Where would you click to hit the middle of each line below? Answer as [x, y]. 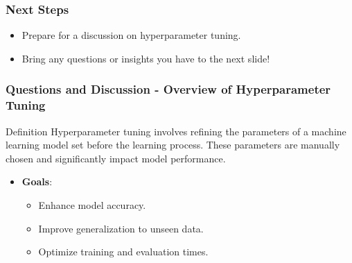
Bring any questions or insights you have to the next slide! [146, 58]
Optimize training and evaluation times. [123, 252]
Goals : [37, 181]
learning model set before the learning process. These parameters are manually [173, 145]
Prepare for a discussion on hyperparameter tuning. [131, 35]
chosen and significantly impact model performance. [116, 158]
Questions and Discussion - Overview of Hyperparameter [168, 89]
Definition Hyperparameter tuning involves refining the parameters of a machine [176, 131]
